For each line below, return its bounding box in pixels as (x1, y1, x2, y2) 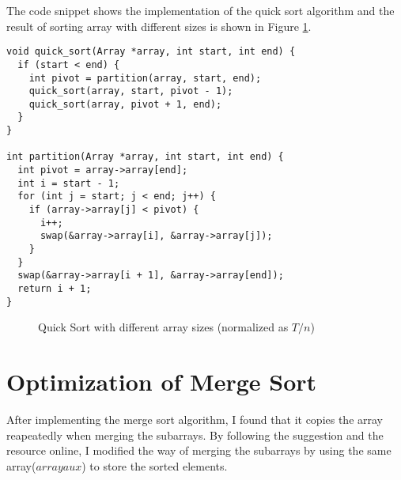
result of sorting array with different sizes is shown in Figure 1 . (6, 17, 312, 34)
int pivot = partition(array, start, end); (28, 72, 262, 84)
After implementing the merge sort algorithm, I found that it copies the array (6, 411, 383, 428)
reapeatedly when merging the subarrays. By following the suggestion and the (6, 426, 384, 443)
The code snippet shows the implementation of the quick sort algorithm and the (6, 2, 395, 18)
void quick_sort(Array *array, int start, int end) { (6, 46, 296, 58)
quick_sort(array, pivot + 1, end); (28, 98, 222, 110)
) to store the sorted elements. (81, 457, 228, 474)
